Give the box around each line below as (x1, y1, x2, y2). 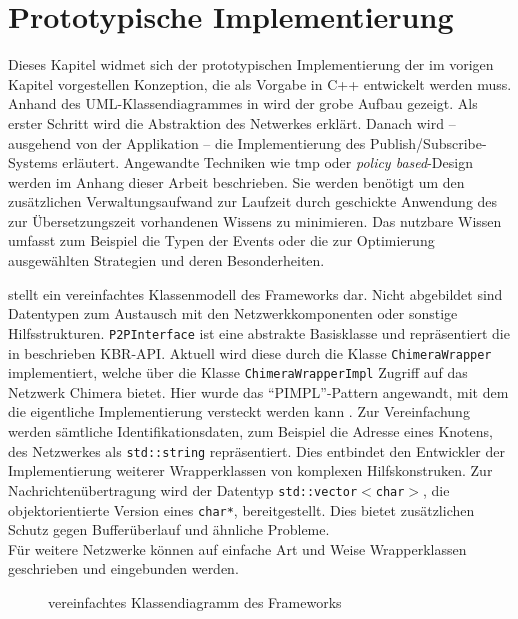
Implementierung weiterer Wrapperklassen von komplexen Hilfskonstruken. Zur (8, 460, 493, 481)
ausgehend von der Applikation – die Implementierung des (8, 132, 366, 153)
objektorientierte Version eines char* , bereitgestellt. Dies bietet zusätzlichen (8, 499, 475, 520)
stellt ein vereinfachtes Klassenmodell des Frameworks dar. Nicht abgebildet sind (8, 283, 503, 304)
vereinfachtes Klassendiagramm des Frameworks (48, 591, 342, 612)
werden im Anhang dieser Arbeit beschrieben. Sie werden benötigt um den (8, 171, 465, 192)
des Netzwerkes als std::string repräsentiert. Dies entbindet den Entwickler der (8, 440, 505, 461)
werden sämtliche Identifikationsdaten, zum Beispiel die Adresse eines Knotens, (8, 421, 493, 441)
